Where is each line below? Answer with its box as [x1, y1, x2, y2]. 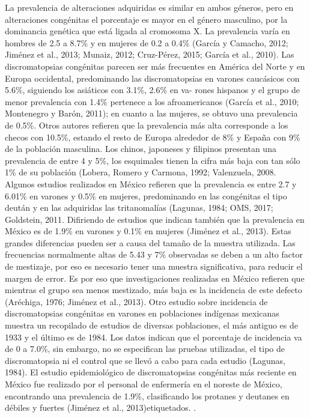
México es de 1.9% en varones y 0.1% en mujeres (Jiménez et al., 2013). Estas [5, 225, 291, 237]
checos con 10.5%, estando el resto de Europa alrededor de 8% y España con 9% [5, 130, 300, 143]
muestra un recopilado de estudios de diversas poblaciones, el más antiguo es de [5, 319, 298, 332]
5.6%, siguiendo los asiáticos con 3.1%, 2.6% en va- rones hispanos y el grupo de [5, 83, 300, 96]
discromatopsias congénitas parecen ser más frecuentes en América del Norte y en [5, 59, 305, 72]
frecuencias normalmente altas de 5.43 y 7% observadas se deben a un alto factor [5, 248, 303, 261]
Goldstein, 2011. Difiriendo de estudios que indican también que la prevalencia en [5, 213, 305, 225]
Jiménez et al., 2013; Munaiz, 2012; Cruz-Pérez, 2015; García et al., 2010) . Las [5, 48, 294, 61]
